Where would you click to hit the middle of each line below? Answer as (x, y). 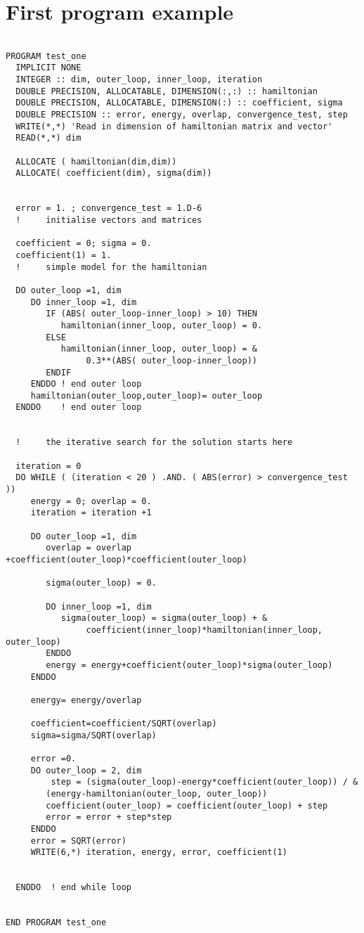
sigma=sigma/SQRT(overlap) (93, 735)
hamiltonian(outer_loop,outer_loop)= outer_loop (147, 395)
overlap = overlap (89, 548)
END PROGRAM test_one (56, 923)
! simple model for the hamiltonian (111, 267)
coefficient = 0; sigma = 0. (84, 244)
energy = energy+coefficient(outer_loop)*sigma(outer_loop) (189, 665)
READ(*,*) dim (48, 138)
